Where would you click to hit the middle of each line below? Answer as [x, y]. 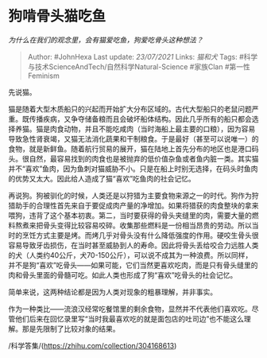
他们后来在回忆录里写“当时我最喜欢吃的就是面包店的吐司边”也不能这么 [130, 318]
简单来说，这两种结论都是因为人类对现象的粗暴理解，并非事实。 [112, 292]
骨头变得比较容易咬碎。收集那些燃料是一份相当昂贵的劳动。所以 [147, 225]
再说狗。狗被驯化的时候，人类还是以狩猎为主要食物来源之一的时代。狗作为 [130, 195]
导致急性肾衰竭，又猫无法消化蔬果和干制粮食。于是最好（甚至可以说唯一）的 [133, 138]
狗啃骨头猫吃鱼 [57, 16]
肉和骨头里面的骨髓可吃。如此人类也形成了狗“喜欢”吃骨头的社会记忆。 [123, 274]
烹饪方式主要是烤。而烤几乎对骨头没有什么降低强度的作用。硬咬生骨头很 [140, 235]
